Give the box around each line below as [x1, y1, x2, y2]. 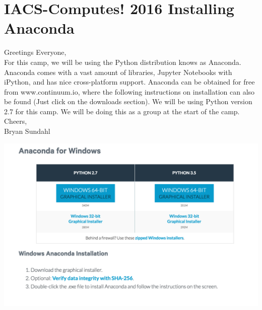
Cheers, [4, 116, 27, 126]
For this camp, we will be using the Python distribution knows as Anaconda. [4, 56, 241, 67]
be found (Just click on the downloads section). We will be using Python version [4, 96, 252, 107]
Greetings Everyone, [4, 47, 67, 57]
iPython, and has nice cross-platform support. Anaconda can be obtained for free [4, 76, 255, 87]
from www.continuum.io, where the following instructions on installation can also [4, 86, 255, 97]
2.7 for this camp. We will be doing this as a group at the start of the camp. [4, 106, 240, 116]
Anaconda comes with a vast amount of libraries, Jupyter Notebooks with [4, 66, 232, 77]
